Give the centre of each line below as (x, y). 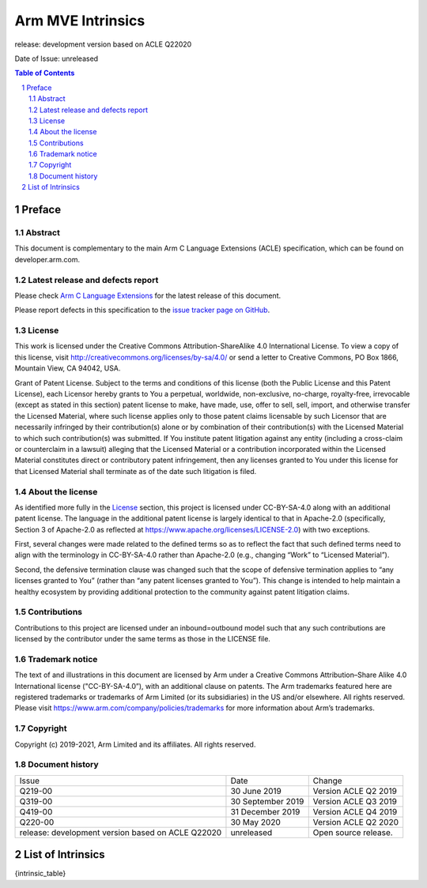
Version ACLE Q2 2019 (355, 791)
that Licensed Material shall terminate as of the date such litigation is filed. (136, 471)
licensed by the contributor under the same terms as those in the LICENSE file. (142, 639)
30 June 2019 (256, 791)
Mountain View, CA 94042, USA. (68, 368)
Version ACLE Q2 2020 (356, 822)
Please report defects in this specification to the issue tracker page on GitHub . (142, 310)
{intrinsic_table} (40, 874)
